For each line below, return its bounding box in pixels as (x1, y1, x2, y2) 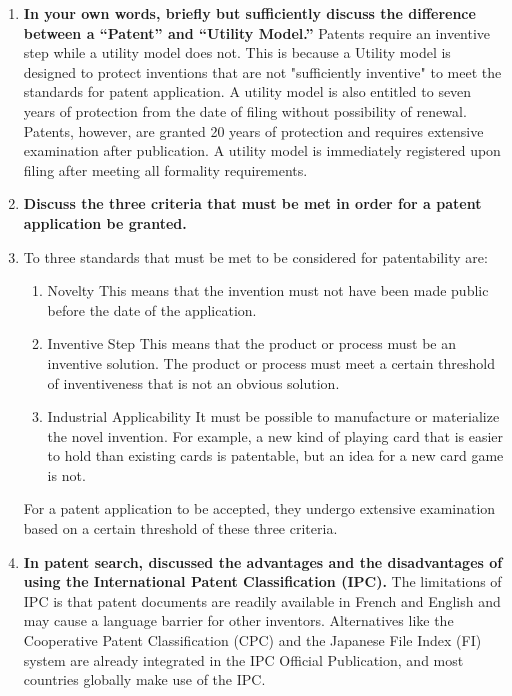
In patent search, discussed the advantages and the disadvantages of (23, 551, 503, 572)
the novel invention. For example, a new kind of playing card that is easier (47, 425, 504, 446)
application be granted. (23, 212, 187, 233)
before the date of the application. (47, 299, 257, 320)
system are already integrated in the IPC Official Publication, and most (23, 649, 464, 670)
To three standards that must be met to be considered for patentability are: (23, 246, 488, 267)
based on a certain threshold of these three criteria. (23, 518, 338, 539)
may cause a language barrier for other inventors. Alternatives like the (23, 610, 454, 631)
